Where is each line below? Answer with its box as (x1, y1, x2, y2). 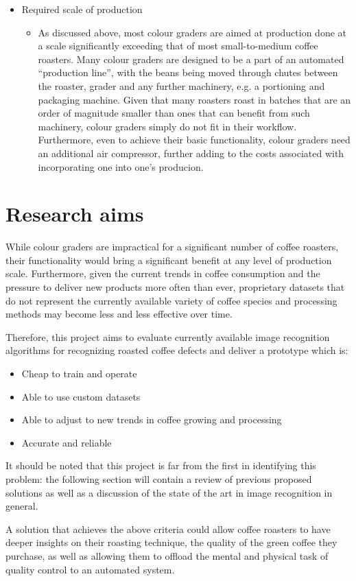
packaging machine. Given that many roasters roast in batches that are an (38, 92, 351, 106)
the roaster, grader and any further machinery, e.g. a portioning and (38, 78, 325, 93)
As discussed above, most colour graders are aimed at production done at (38, 25, 347, 39)
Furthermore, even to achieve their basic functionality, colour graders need (38, 132, 351, 147)
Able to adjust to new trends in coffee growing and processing (21, 412, 282, 427)
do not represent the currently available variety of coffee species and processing (5, 293, 337, 307)
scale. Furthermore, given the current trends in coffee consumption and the (5, 266, 320, 281)
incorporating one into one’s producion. (38, 159, 204, 174)
